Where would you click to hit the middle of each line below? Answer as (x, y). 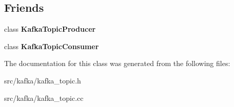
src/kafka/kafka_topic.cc (44, 98)
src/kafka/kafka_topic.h (43, 80)
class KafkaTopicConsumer (52, 46)
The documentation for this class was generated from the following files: (117, 63)
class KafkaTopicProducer (50, 29)
